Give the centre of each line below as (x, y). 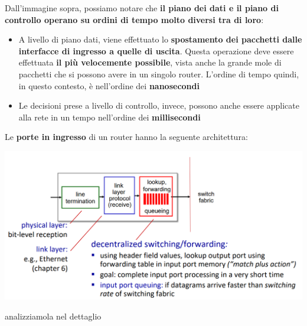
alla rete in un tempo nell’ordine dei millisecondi (110, 117)
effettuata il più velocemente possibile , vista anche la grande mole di (150, 62)
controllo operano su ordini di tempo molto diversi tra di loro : (134, 19)
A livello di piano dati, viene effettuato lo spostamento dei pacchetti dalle (160, 39)
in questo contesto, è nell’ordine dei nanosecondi (109, 85)
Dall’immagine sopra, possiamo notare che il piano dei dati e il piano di (142, 8)
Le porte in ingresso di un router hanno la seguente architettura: (126, 137)
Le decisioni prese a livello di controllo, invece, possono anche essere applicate (159, 105)
